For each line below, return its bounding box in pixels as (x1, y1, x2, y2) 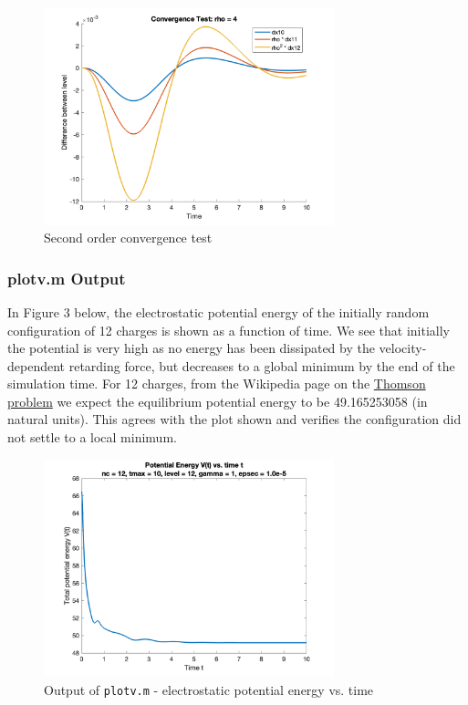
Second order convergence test (44, 228, 213, 247)
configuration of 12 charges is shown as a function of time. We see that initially (7, 320, 451, 339)
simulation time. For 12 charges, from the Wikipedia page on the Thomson (7, 374, 426, 393)
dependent (7, 356, 66, 375)
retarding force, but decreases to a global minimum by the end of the (68, 356, 455, 375)
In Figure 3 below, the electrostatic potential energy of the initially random (7, 302, 430, 321)
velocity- (379, 338, 427, 358)
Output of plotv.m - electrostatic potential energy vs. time (44, 679, 374, 699)
